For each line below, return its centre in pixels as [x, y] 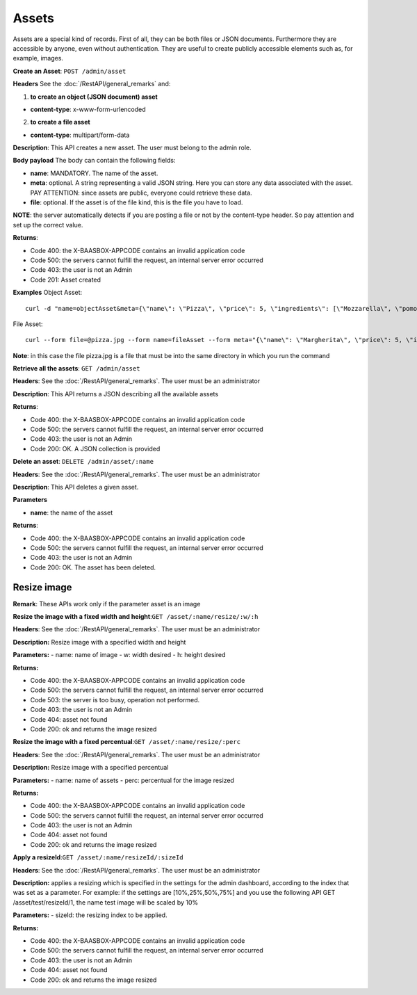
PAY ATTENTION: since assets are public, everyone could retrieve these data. [141, 193]
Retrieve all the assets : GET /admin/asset [76, 369]
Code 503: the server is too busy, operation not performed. [115, 699]
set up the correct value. [48, 225]
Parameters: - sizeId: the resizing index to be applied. [90, 915]
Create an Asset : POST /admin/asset [69, 71]
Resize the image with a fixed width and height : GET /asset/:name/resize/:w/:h [136, 617]
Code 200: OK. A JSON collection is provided [95, 448]
